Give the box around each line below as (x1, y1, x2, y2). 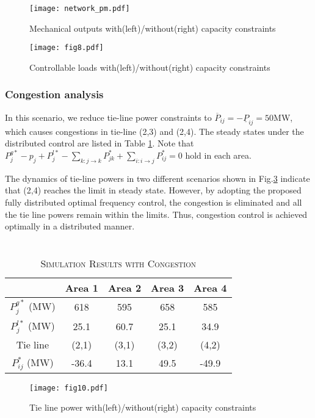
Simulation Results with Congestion (40, 256, 197, 270)
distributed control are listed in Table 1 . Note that (5, 137, 194, 150)
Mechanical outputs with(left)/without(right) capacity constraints (29, 21, 276, 34)
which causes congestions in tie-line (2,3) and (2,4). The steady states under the (5, 124, 304, 137)
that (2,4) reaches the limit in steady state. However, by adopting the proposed (5, 184, 302, 196)
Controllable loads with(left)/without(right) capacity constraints (29, 60, 270, 73)
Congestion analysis (5, 87, 104, 102)
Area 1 (65, 280, 98, 295)
